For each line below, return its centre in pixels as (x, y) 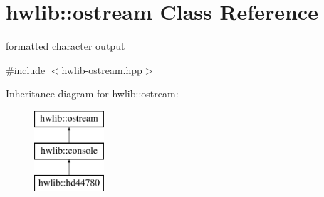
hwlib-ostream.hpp (102, 69)
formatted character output (66, 46)
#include (26, 69)
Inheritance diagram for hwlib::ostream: (92, 94)
